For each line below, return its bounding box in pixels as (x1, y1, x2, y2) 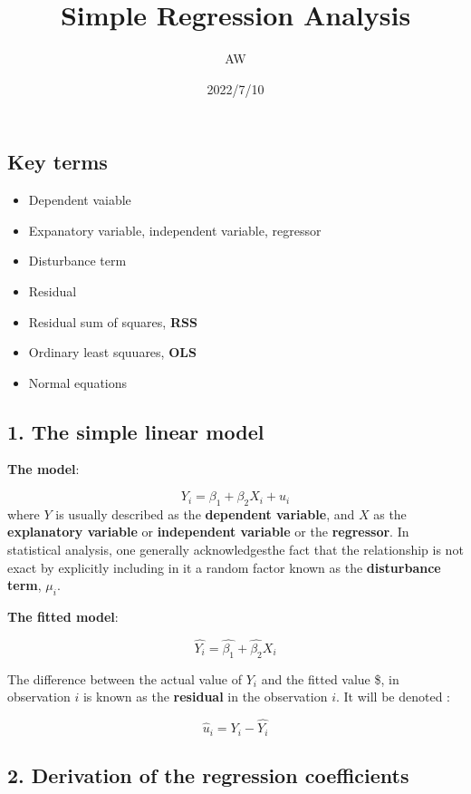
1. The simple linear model (7, 417, 264, 445)
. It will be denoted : (336, 687, 450, 706)
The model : (7, 460, 80, 479)
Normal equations (28, 373, 128, 392)
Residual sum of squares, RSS (28, 312, 197, 331)
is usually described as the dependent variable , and (55, 504, 355, 523)
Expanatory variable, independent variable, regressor (28, 220, 322, 239)
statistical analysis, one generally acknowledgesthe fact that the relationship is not (7, 540, 464, 559)
